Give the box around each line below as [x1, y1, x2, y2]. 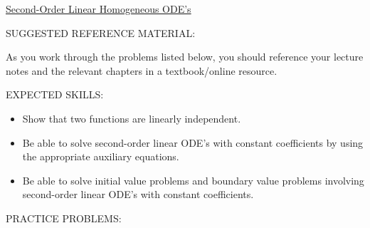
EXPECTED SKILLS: [6, 87, 104, 102]
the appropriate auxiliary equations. [22, 149, 179, 164]
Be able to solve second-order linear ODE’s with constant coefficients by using [22, 135, 364, 150]
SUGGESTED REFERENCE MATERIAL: [6, 25, 196, 40]
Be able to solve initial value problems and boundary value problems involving [22, 172, 364, 187]
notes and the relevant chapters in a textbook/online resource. [6, 63, 277, 78]
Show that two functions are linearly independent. [22, 110, 241, 125]
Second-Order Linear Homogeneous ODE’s [6, 1, 191, 16]
